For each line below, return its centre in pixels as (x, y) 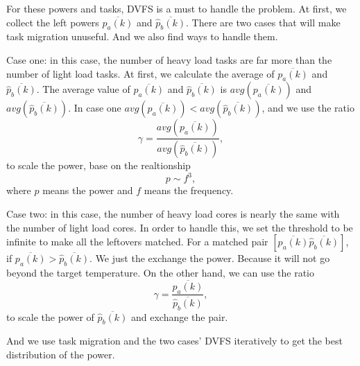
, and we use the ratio (308, 108)
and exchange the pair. (179, 316)
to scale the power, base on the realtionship (98, 165)
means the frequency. (189, 190)
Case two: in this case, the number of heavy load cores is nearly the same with (173, 213)
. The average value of (83, 89)
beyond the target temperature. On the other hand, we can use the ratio (160, 272)
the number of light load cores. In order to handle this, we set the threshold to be (180, 227)
